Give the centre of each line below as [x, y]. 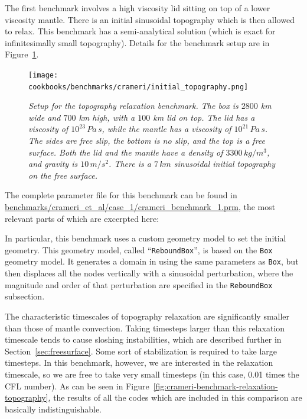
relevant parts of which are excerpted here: [82, 218]
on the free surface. [63, 175]
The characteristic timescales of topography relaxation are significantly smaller [147, 316]
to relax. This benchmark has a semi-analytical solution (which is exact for [140, 31]
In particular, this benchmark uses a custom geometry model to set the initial [146, 238]
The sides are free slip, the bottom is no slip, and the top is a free [147, 141]
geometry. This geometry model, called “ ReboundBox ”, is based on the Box [139, 249]
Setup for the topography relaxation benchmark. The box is [133, 106]
